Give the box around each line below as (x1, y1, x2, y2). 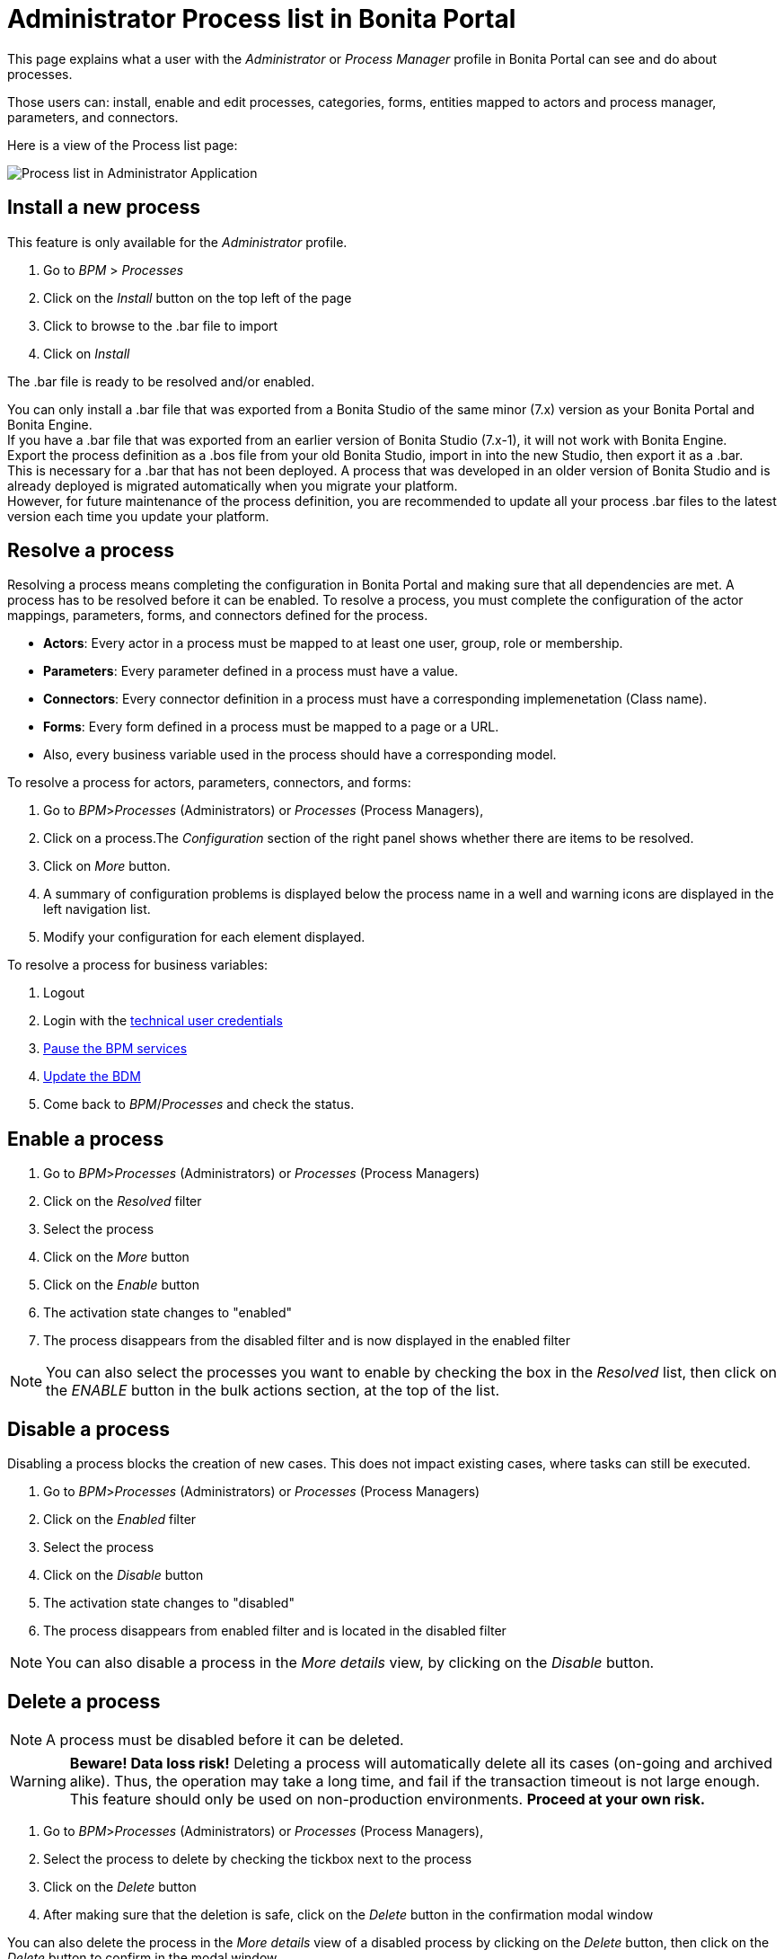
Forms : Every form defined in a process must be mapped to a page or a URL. (43, 719, 499, 735)
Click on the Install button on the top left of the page (43, 289, 352, 306)
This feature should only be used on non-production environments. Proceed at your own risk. (69, 1789, 706, 1808)
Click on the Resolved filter (43, 1193, 202, 1210)
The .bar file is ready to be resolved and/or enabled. (7, 373, 315, 389)
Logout (43, 985, 85, 1001)
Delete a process (7, 1689, 161, 1713)
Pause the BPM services (43, 1041, 188, 1057)
